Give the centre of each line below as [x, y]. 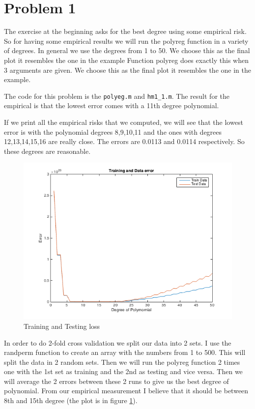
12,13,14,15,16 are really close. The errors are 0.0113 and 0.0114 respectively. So [124, 141]
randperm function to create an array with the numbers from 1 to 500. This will [125, 352]
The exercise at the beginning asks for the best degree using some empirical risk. [125, 31]
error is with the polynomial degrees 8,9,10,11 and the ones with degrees [113, 131]
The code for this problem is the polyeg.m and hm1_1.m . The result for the [117, 96]
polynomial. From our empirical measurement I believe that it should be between [126, 391]
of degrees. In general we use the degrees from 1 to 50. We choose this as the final [127, 50]
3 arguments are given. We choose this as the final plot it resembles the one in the [127, 70]
